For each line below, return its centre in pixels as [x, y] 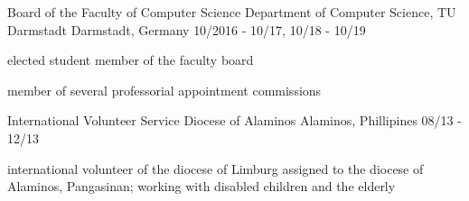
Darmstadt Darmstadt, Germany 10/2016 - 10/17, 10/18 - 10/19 [187, 29]
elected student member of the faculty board [131, 60]
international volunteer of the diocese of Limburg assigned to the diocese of [216, 168]
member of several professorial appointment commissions [164, 90]
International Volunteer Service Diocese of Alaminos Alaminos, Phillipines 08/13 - [234, 120]
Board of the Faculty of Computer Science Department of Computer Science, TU [232, 12]
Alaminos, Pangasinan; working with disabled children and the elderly [202, 186]
